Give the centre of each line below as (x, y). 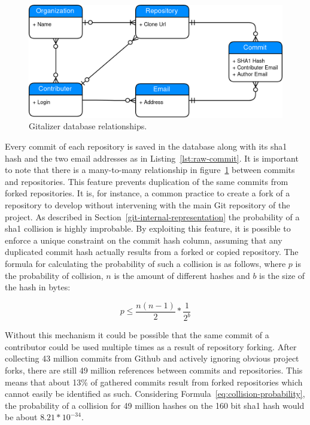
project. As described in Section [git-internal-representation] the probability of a (152, 216)
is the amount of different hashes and (182, 275)
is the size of (282, 275)
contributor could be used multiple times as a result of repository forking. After (151, 346)
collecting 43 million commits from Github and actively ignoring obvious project (152, 358)
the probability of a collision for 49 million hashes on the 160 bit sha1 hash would (155, 405)
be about (21, 417)
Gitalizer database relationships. (88, 126)
